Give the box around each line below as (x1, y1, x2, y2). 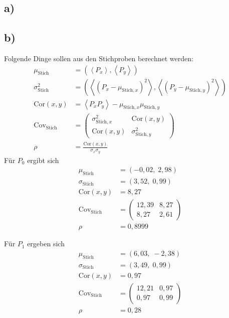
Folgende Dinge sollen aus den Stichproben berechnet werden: (4, 53, 193, 63)
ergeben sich (27, 238, 65, 249)
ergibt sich (27, 154, 59, 165)
